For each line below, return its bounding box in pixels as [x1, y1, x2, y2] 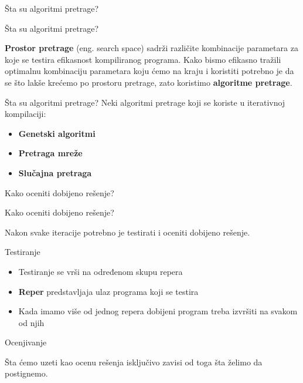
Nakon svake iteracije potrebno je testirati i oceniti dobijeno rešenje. [5, 226, 250, 238]
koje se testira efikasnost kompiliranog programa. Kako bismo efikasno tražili [5, 53, 281, 65]
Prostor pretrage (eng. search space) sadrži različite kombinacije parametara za [5, 42, 298, 54]
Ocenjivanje [5, 336, 47, 348]
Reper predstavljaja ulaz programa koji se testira [18, 285, 199, 297]
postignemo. [5, 367, 48, 379]
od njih [18, 316, 45, 328]
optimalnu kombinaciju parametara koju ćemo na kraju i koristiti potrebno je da [5, 65, 294, 77]
